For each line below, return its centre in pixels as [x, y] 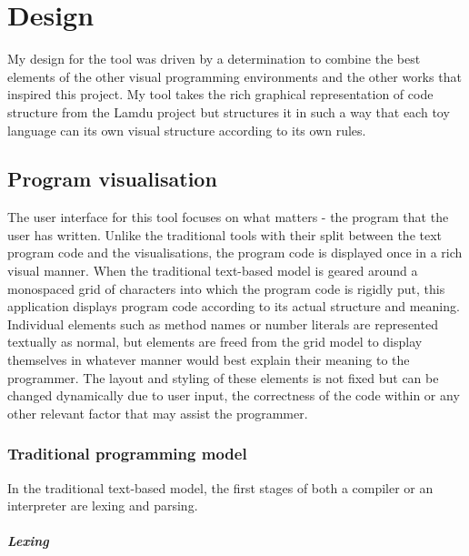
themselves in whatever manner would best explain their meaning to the [209, 360]
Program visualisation [112, 179]
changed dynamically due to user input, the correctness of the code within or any [234, 395]
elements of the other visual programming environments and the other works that [234, 76]
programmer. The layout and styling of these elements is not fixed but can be [223, 377]
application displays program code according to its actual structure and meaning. [234, 306]
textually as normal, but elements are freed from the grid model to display [215, 342]
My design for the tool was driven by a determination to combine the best [214, 59]
